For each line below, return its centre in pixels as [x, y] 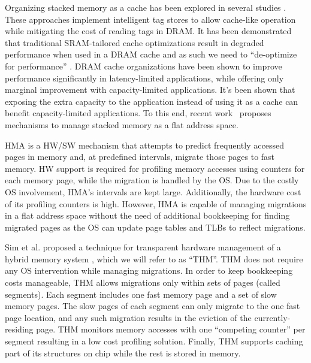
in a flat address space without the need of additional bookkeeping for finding [147, 215]
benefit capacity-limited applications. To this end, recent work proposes [138, 113]
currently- [272, 317]
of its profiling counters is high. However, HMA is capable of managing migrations [156, 203]
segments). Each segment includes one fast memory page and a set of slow [141, 294]
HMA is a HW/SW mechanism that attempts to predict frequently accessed [144, 145]
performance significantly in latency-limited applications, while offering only [144, 78]
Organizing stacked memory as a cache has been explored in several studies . [146, 7]
